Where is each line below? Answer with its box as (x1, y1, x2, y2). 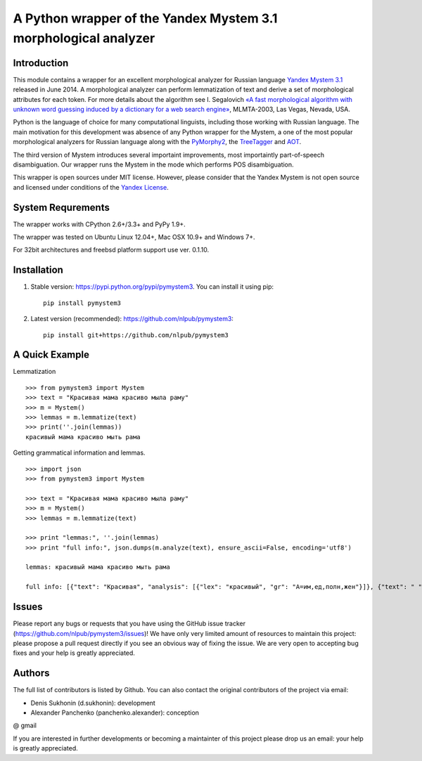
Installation (13, 264, 63, 276)
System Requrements (13, 201, 110, 214)
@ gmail (13, 721, 37, 730)
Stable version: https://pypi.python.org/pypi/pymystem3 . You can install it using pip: (30, 282, 274, 291)
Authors (13, 668, 50, 679)
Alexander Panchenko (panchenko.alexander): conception (30, 708, 200, 717)
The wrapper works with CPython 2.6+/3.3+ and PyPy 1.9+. (13, 220, 186, 228)
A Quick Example (13, 349, 89, 361)
